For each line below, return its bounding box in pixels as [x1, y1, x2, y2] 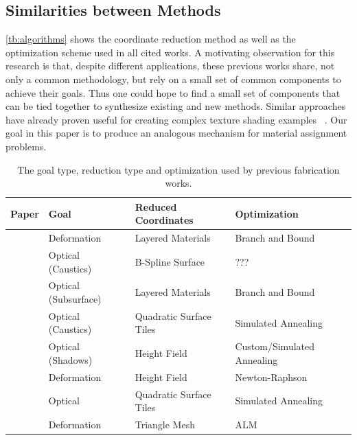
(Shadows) [48, 352, 93, 367]
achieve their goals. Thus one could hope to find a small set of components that [5, 85, 341, 100]
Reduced [135, 199, 177, 213]
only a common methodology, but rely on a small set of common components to [5, 71, 341, 86]
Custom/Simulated [235, 339, 315, 354]
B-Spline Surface [135, 254, 205, 268]
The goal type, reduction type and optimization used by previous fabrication [17, 162, 340, 176]
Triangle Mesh [135, 417, 195, 432]
